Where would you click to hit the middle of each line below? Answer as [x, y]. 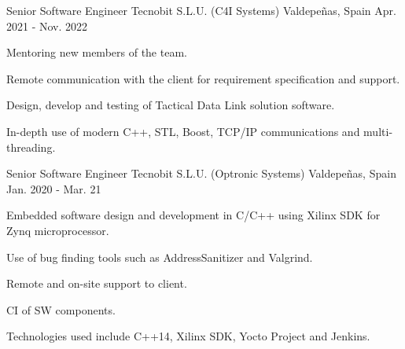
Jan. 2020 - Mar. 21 [54, 188]
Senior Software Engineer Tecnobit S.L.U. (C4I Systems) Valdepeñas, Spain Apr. [201, 10]
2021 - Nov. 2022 [47, 26]
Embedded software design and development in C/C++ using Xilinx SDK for [193, 215]
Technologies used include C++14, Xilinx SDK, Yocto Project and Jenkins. [188, 336]
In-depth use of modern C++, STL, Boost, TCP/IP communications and [183, 131]
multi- [378, 131]
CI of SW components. [61, 309]
